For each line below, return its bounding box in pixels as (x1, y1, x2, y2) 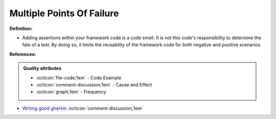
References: (9, 51, 36, 57)
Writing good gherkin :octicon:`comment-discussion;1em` (22, 105, 143, 111)
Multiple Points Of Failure (9, 8, 119, 19)
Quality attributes (23, 65, 61, 71)
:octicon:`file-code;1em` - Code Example (36, 74, 122, 81)
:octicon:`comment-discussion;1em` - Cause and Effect (36, 81, 152, 87)
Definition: (9, 25, 33, 32)
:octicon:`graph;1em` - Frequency (36, 89, 107, 95)
